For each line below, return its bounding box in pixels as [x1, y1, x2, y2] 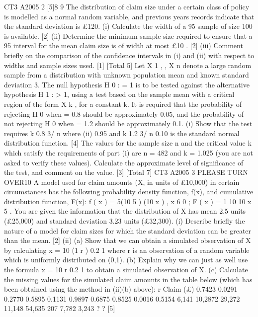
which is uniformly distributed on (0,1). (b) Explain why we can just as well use [4, 254, 248, 265]
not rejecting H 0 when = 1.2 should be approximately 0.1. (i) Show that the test [4, 118, 253, 129]
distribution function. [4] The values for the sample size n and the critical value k [4, 138, 252, 148]
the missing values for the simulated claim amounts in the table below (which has [4, 274, 253, 284]
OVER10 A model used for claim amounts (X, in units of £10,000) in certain [4, 176, 240, 187]
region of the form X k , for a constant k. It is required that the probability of [4, 98, 242, 109]
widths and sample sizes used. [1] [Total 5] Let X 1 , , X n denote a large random [4, 60, 252, 70]
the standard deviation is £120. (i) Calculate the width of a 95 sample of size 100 [4, 21, 253, 31]
